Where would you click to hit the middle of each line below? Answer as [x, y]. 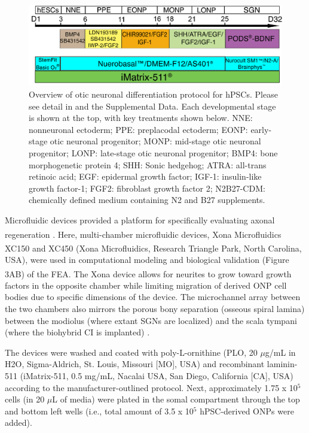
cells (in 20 [25, 399]
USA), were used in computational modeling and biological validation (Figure [147, 260]
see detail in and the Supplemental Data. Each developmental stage [152, 106]
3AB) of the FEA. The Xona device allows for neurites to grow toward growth [148, 273]
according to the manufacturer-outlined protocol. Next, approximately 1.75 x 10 [151, 387]
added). [19, 423]
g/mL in [280, 352]
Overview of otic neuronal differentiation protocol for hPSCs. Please [153, 94]
